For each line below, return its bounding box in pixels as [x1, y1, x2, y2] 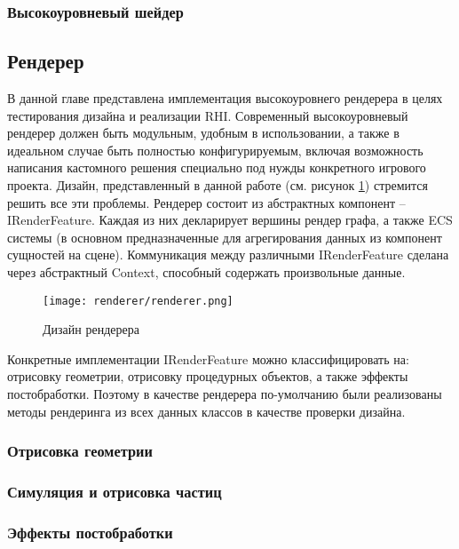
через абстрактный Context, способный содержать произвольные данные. [7, 262, 406, 281]
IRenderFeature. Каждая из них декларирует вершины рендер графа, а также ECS [7, 211, 453, 229]
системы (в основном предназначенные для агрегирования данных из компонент [7, 227, 442, 246]
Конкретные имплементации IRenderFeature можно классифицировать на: [7, 349, 409, 368]
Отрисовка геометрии [7, 440, 153, 462]
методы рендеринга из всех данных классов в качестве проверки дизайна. [7, 402, 406, 420]
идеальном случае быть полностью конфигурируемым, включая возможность [7, 140, 423, 159]
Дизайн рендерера [43, 320, 139, 338]
